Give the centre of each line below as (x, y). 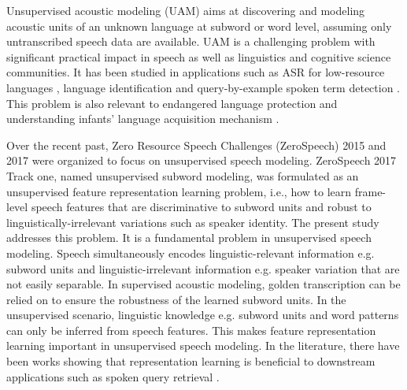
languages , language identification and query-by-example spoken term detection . (203, 87)
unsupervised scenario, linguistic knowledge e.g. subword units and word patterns (203, 315)
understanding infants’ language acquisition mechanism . (143, 119)
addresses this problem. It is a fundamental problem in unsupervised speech (189, 238)
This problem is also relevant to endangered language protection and (172, 103)
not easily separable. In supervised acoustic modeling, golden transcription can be (203, 284)
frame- (370, 191)
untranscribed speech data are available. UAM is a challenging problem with (191, 41)
